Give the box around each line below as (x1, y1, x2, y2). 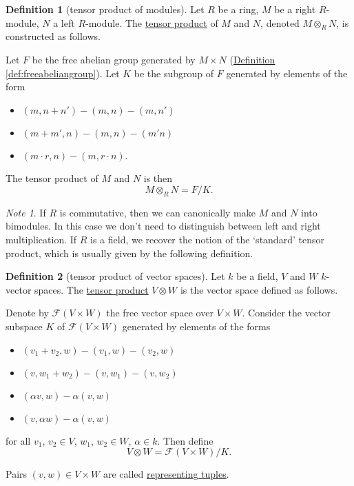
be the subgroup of (134, 65, 214, 80)
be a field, (236, 269, 278, 283)
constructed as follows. (6, 29, 101, 43)
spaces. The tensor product (34, 282, 149, 296)
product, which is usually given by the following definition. (6, 245, 253, 260)
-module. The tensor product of (85, 15, 218, 30)
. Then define (157, 433, 214, 447)
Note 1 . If (6, 205, 46, 219)
